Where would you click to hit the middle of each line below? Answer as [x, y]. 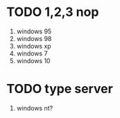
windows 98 [34, 38]
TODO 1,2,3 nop [53, 12]
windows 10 [33, 60]
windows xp [34, 46]
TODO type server [60, 89]
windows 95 [34, 31]
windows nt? [35, 108]
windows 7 [32, 53]
